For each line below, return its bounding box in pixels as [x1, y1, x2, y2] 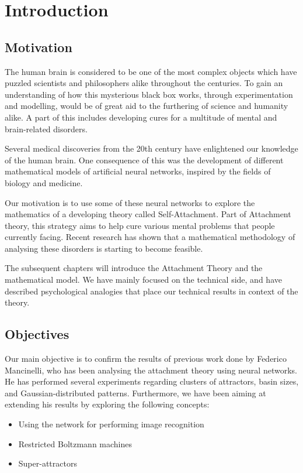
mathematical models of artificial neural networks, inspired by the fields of [5, 165, 271, 177]
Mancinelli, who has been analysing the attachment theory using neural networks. [5, 364, 297, 376]
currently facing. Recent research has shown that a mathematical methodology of [5, 231, 295, 243]
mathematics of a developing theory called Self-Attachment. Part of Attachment [5, 208, 291, 220]
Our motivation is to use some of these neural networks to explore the [5, 196, 255, 208]
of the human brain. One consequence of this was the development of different [5, 153, 284, 166]
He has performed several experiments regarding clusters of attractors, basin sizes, [5, 375, 299, 388]
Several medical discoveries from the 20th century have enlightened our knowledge [5, 142, 298, 155]
